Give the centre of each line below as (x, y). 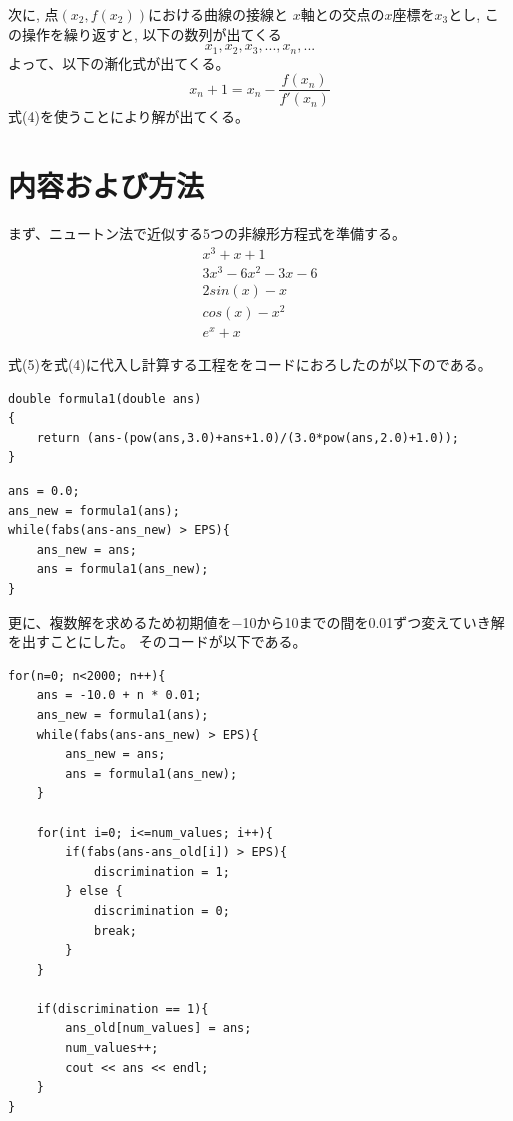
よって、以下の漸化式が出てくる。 (119, 62)
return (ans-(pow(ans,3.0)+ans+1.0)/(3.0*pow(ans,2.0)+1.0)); (248, 437)
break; (115, 930)
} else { (94, 891)
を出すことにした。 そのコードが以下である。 (157, 641)
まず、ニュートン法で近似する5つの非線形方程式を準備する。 (207, 233)
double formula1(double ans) (105, 398)
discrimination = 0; (161, 910)
